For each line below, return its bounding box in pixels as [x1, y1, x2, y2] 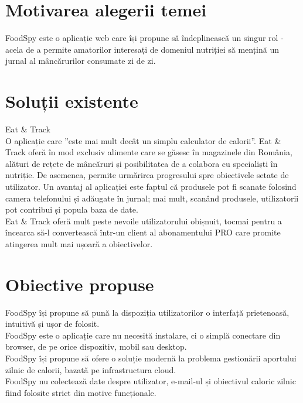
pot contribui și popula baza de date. [5, 203, 138, 216]
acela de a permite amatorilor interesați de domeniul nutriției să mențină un [5, 43, 280, 55]
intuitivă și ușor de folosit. [5, 317, 100, 330]
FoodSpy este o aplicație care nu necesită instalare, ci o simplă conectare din [5, 329, 281, 341]
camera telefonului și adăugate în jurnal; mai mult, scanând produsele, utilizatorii [5, 192, 299, 204]
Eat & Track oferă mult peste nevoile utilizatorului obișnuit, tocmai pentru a [5, 214, 282, 227]
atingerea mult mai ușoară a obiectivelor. [5, 237, 153, 250]
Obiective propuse [5, 272, 154, 296]
